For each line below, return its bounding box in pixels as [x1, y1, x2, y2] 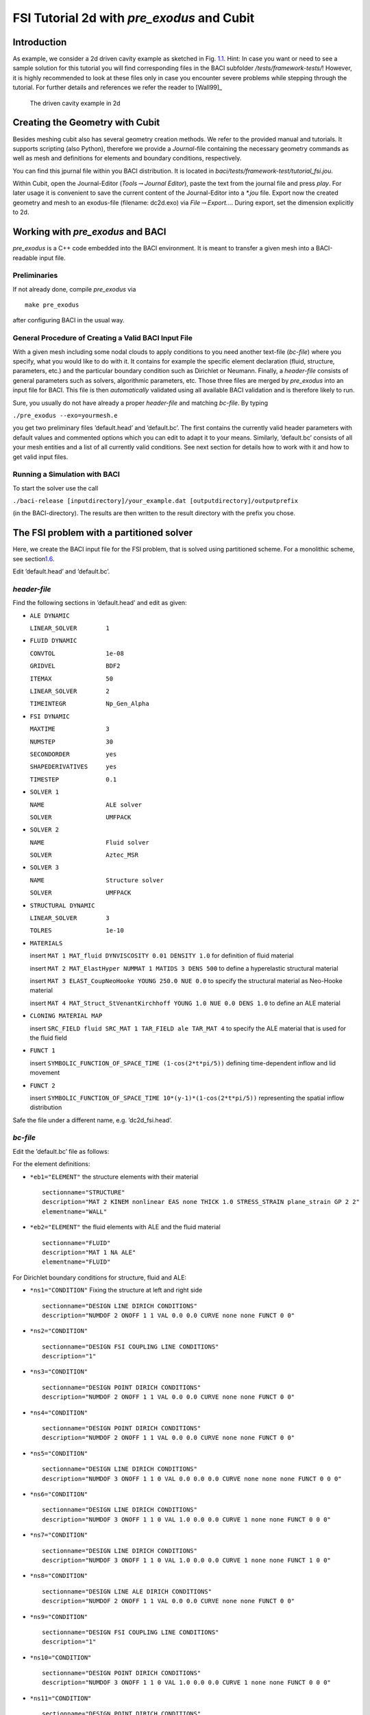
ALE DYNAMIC [29, 611, 70, 619]
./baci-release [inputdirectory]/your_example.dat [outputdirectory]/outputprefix [12, 497, 298, 505]
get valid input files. [12, 453, 69, 461]
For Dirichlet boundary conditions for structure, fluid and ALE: [12, 1273, 187, 1281]
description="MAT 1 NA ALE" [42, 1249, 136, 1256]
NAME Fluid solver [29, 838, 150, 847]
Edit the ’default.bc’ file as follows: [12, 1147, 110, 1155]
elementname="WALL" [42, 1207, 108, 1216]
